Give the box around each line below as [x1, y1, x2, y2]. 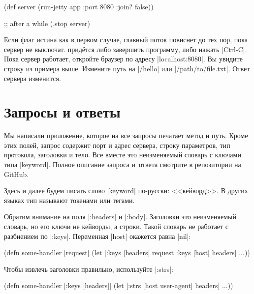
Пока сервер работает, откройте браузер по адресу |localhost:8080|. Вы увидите [4, 54, 243, 64]
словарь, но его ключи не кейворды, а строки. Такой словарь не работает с [4, 221, 229, 232]
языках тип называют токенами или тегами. [4, 195, 135, 205]
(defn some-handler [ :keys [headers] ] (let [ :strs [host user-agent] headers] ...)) [4, 280, 233, 291]
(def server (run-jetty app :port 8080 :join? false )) [4, 1, 154, 11]
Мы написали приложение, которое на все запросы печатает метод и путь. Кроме [4, 130, 248, 141]
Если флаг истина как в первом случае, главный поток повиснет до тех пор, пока [4, 34, 248, 45]
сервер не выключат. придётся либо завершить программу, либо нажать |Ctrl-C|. [4, 44, 247, 54]
